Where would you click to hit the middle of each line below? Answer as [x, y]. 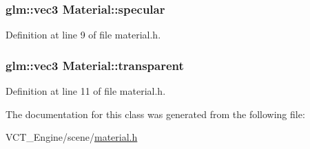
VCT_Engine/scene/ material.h [72, 137]
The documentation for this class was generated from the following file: [155, 114]
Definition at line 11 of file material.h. [86, 91]
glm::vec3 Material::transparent [95, 65]
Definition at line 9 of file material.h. [83, 35]
